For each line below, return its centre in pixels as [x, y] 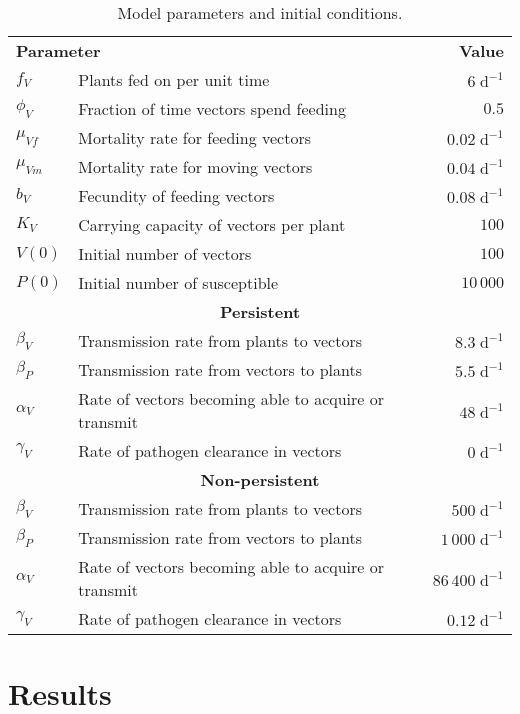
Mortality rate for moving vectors [195, 166]
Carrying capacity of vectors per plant [212, 224]
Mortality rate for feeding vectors [195, 137]
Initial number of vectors [165, 253]
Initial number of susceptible [178, 282]
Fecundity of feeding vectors [176, 195]
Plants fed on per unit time [174, 79]
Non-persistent [260, 479]
